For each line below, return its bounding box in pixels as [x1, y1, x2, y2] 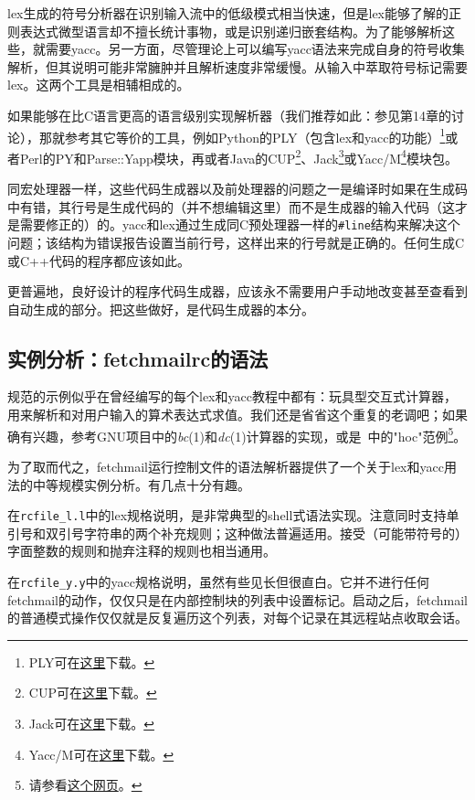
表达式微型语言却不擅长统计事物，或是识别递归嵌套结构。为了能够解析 [19, 21, 442, 40]
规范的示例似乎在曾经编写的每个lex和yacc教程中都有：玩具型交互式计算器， [7, 387, 457, 406]
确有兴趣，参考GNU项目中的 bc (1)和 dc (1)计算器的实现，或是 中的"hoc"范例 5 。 [7, 423, 467, 445]
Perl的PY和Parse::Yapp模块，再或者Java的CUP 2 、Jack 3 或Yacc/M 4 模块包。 [19, 145, 458, 167]
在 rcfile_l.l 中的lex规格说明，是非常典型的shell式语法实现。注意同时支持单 [7, 506, 459, 525]
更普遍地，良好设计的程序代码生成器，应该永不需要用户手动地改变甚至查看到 [7, 282, 468, 301]
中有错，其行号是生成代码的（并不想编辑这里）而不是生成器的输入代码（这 [7, 197, 455, 216]
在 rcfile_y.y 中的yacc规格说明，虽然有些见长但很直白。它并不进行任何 [7, 571, 430, 591]
